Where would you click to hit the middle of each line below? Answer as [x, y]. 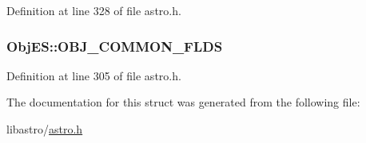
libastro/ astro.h [45, 129]
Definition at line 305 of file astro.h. [94, 75]
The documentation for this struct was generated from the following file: [183, 102]
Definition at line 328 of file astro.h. [94, 10]
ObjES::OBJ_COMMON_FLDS [115, 46]
